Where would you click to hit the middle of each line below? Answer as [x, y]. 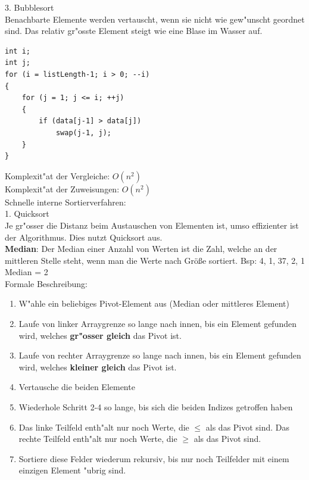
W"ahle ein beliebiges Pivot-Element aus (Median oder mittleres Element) [154, 303]
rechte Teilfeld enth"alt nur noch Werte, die [98, 439]
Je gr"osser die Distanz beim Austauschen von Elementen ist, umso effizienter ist [152, 225]
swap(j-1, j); [83, 133]
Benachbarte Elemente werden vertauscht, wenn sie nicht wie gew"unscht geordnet [155, 19]
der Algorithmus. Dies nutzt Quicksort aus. [84, 237]
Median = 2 [26, 272]
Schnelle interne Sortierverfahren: [65, 202]
